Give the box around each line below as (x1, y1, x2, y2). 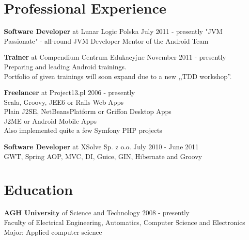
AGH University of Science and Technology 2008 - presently (4, 208, 189, 218)
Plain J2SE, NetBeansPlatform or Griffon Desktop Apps (4, 106, 171, 116)
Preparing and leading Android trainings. (4, 61, 126, 71)
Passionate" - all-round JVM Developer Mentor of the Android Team (4, 35, 209, 46)
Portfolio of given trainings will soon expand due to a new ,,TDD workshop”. (4, 71, 232, 81)
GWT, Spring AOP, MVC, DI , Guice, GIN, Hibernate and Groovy (4, 151, 202, 161)
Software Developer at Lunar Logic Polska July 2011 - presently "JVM (4, 26, 223, 36)
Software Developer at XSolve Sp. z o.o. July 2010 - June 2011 (4, 142, 199, 152)
